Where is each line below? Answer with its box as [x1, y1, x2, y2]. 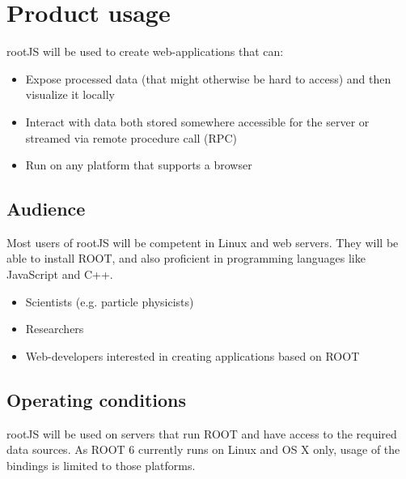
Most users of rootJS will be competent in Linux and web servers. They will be [6, 233, 399, 250]
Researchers [25, 320, 84, 337]
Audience [6, 196, 86, 221]
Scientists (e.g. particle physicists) [25, 293, 194, 310]
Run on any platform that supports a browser [25, 156, 252, 173]
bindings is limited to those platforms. [6, 456, 196, 473]
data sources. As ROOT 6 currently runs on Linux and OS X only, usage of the [6, 441, 400, 458]
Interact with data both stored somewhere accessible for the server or [25, 113, 370, 130]
